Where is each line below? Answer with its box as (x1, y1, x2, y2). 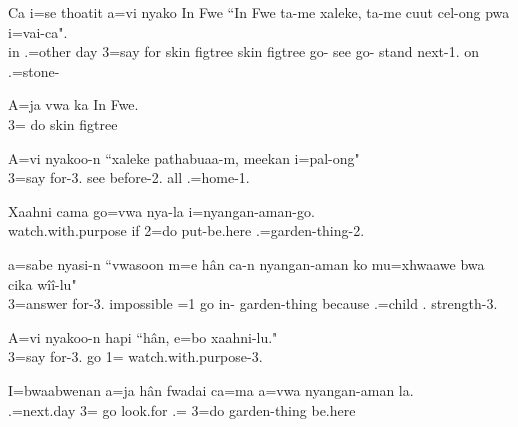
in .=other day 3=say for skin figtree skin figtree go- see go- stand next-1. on (8, 41, 480, 62)
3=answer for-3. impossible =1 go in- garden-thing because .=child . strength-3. (8, 293, 498, 314)
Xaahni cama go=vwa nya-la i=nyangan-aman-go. (8, 200, 315, 221)
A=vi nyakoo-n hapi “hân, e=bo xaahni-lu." (8, 326, 278, 347)
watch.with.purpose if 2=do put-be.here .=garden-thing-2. (8, 220, 365, 241)
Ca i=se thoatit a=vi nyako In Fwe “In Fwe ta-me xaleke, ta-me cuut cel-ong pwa (8, 2, 510, 22)
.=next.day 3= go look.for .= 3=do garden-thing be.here (8, 399, 356, 420)
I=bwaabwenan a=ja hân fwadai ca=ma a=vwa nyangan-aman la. (8, 379, 414, 400)
